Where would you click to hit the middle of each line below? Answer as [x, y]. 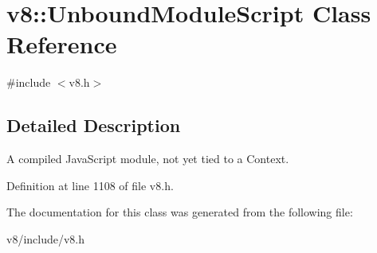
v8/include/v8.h [46, 238]
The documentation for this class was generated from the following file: [180, 212]
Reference [62, 44]
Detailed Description [94, 125]
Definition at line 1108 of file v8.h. [90, 185]
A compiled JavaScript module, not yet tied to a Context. [148, 159]
